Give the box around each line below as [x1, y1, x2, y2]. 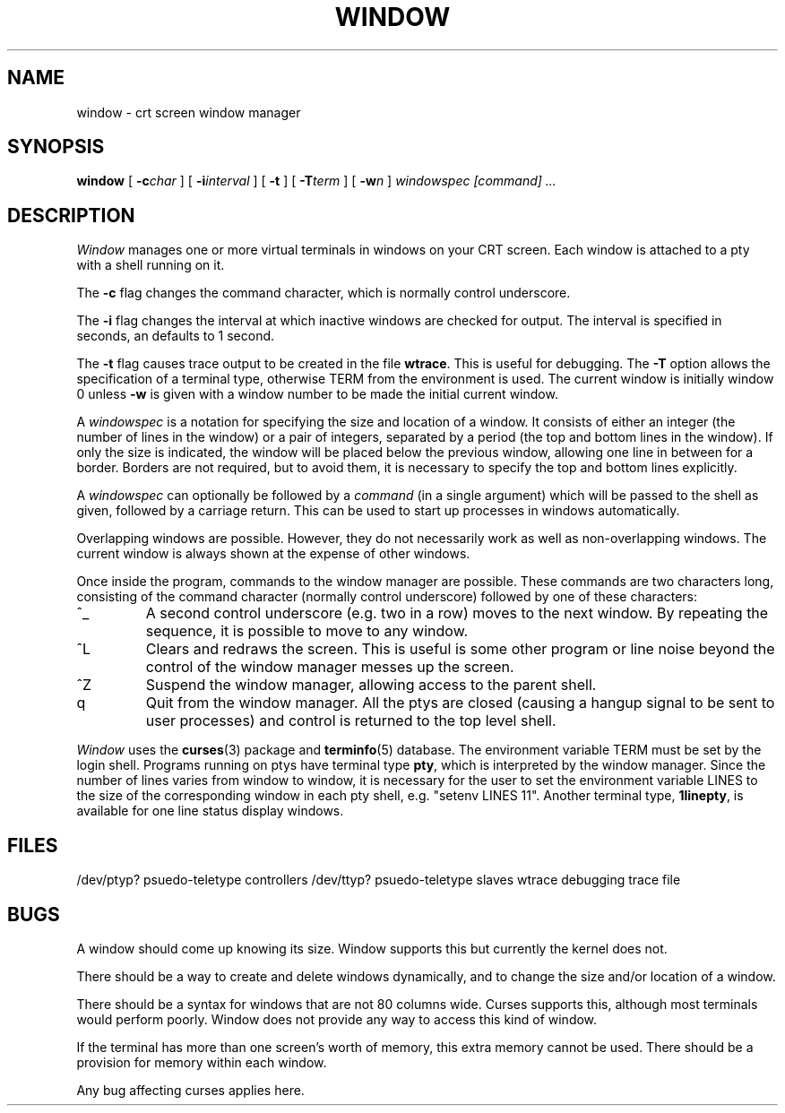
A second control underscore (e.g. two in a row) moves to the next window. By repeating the [145, 604, 769, 623]
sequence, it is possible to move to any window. [145, 622, 469, 641]
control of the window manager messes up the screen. [145, 658, 514, 677]
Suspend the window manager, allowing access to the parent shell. [145, 676, 597, 695]
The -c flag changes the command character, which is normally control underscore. [76, 285, 571, 301]
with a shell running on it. [76, 257, 225, 273]
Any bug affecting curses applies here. [76, 1082, 305, 1098]
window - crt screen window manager [76, 104, 301, 120]
